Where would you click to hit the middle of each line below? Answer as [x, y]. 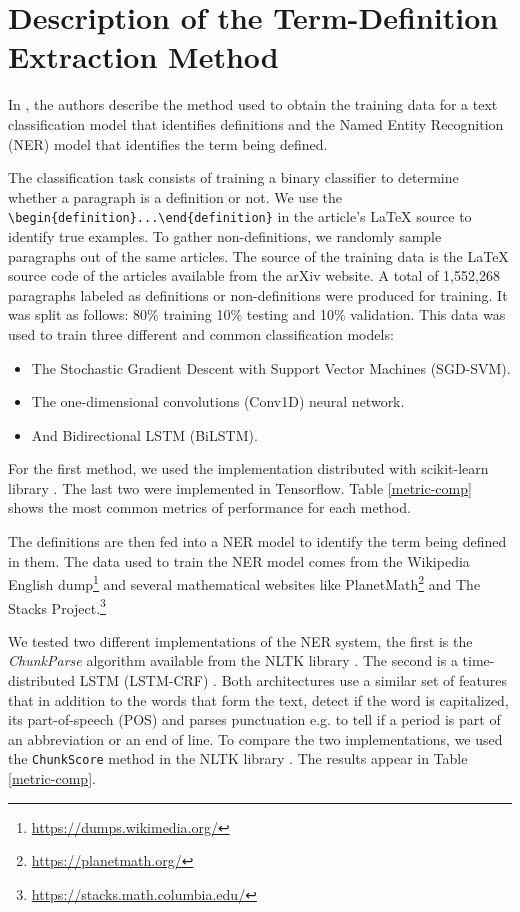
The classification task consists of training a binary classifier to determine [233, 177]
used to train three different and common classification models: [201, 333]
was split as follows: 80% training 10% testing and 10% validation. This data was [257, 314]
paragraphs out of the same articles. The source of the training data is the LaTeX [258, 255]
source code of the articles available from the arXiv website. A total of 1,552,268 [254, 275]
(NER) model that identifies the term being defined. [168, 143]
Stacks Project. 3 [57, 606]
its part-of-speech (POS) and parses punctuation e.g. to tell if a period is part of [254, 719]
